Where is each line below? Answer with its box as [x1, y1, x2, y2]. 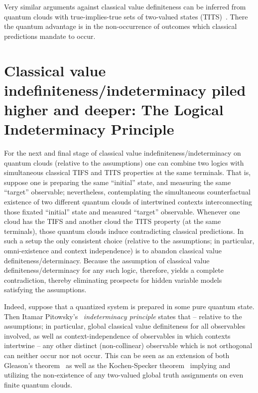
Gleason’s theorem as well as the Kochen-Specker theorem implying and [4, 360, 231, 370]
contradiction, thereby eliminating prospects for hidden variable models [4, 274, 222, 285]
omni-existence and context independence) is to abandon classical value [4, 245, 222, 255]
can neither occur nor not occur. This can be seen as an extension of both [4, 350, 230, 360]
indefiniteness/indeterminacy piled [4, 79, 246, 100]
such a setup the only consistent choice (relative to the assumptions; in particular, [4, 235, 255, 246]
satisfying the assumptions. [4, 284, 87, 295]
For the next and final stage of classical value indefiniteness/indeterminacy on [4, 148, 241, 158]
